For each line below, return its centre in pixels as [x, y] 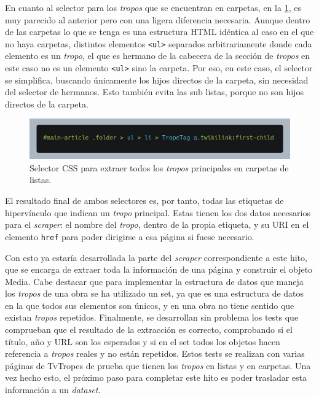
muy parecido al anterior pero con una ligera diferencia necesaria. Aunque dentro [158, 19]
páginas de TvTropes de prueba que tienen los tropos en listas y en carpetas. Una [158, 365]
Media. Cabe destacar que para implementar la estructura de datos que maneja [154, 281]
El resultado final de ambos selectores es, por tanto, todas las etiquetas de [144, 201]
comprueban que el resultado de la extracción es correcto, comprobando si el [149, 330]
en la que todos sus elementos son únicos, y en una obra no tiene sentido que [150, 305]
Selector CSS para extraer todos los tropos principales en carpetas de [159, 167]
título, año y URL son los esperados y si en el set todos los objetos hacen [143, 341]
